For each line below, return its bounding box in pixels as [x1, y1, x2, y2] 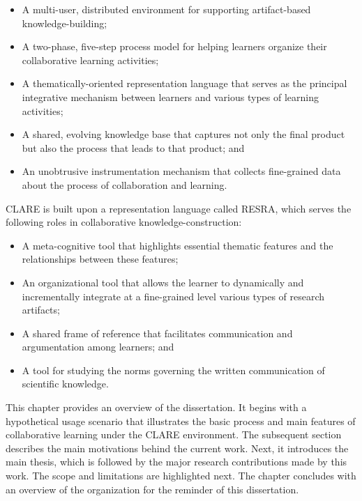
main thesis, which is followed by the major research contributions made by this [6, 454, 347, 469]
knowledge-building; [22, 15, 107, 30]
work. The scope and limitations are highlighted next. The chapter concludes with [6, 468, 356, 483]
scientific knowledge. [22, 376, 109, 391]
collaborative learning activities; [22, 52, 159, 67]
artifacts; [22, 302, 60, 317]
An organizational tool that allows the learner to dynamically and [22, 275, 304, 289]
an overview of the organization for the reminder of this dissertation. [6, 481, 299, 496]
